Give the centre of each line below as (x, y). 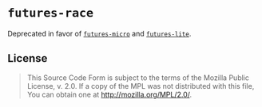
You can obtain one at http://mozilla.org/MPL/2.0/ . (109, 94)
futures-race (50, 13)
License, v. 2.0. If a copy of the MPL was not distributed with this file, (141, 86)
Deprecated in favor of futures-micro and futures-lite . (99, 33)
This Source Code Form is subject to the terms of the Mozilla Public (138, 78)
